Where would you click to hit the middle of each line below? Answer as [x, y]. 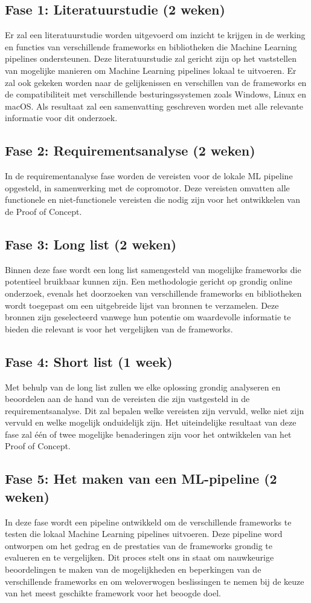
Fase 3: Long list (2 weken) [91, 244]
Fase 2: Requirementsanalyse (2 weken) [130, 150]
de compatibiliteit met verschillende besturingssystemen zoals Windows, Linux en [155, 94]
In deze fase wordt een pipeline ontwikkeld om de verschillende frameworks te [148, 522]
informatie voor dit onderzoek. [61, 118]
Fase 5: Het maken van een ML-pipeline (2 [141, 479]
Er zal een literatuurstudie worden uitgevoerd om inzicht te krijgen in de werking [155, 35]
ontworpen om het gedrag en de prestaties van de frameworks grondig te [139, 545]
